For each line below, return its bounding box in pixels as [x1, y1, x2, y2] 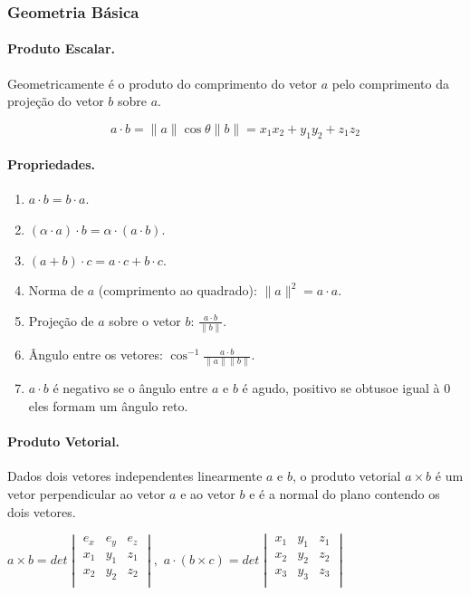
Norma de [28, 281, 84, 300]
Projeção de [28, 311, 94, 330]
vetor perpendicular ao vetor [7, 485, 166, 503]
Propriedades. [7, 155, 96, 174]
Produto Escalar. [7, 39, 116, 58]
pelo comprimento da [331, 73, 449, 92]
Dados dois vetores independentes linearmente [7, 466, 263, 485]
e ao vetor [180, 485, 235, 503]
